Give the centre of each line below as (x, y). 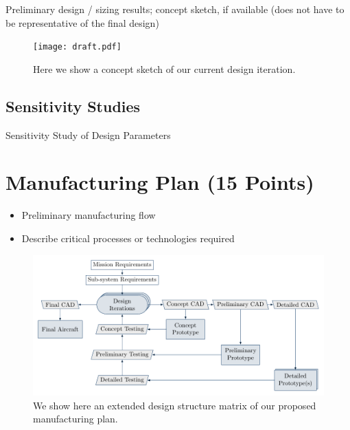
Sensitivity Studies (73, 106)
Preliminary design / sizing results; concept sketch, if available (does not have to (175, 9)
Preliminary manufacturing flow (89, 215)
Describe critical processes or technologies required (128, 238)
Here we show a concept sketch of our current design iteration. (164, 68)
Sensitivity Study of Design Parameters (88, 135)
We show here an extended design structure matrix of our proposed (175, 405)
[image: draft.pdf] (77, 47)
